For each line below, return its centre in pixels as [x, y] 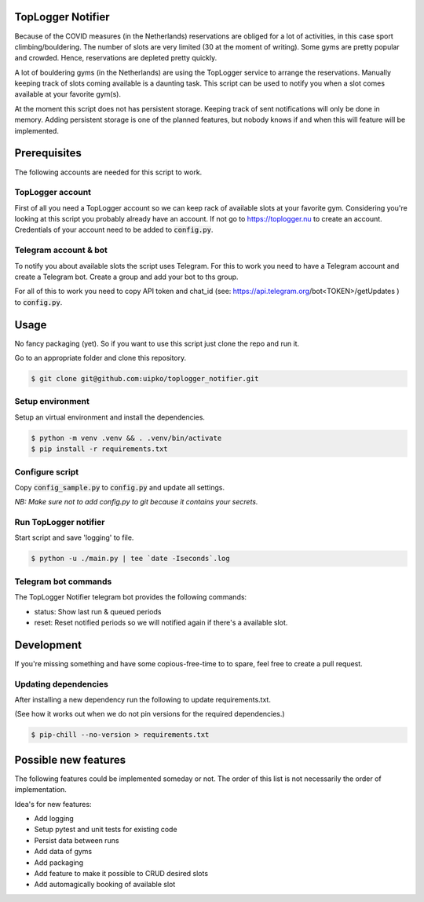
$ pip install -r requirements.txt [99, 449]
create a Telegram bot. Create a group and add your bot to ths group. [126, 277]
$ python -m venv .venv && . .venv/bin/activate [126, 438]
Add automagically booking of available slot [105, 885]
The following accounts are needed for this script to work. [108, 172]
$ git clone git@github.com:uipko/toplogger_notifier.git [145, 379]
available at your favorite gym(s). [68, 94]
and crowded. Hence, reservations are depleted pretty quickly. [116, 58]
